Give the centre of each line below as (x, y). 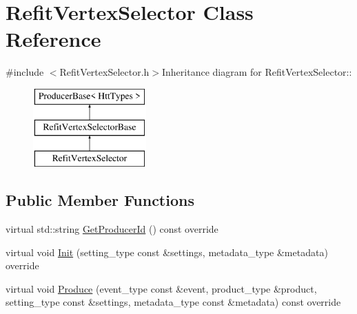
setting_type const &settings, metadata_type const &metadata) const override (173, 302)
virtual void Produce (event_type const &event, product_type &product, (161, 288)
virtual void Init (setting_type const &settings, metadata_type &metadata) (167, 252)
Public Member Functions (100, 200)
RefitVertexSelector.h (104, 72)
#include (25, 72)
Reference (53, 39)
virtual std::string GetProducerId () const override (112, 229)
